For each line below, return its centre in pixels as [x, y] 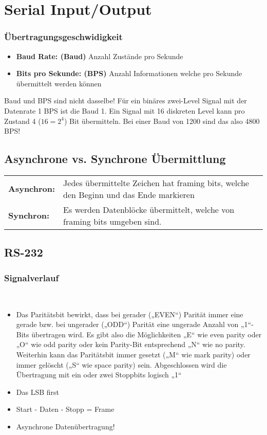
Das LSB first [38, 392]
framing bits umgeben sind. [112, 221]
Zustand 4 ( [23, 121]
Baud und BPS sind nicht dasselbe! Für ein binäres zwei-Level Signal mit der [126, 101]
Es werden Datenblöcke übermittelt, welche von [149, 209]
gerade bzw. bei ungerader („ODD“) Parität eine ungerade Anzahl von [127, 324]
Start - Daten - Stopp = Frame [65, 409]
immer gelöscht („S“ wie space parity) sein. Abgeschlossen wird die [121, 364]
